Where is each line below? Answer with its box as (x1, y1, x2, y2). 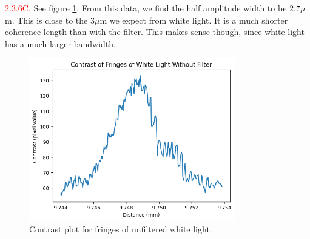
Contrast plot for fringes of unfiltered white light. (29, 223, 212, 235)
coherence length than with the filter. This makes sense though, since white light (5, 25, 305, 38)
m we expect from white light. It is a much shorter (99, 13, 288, 26)
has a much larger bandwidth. (5, 37, 116, 50)
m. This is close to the (5, 13, 88, 26)
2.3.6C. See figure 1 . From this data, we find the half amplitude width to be (5, 2, 287, 14)
